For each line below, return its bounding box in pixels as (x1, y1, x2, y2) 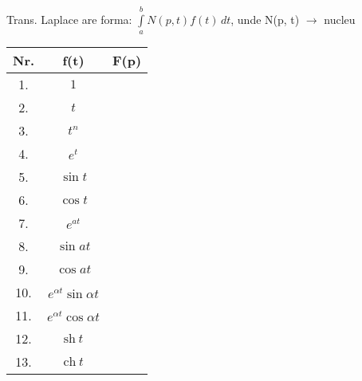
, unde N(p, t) (230, 10, 300, 27)
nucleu (324, 10, 356, 27)
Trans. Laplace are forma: (6, 10, 132, 27)
